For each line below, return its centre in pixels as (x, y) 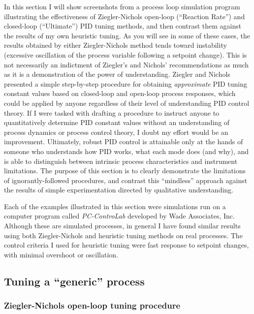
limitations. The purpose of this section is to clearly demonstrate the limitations (125, 171)
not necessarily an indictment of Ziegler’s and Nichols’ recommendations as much (127, 64)
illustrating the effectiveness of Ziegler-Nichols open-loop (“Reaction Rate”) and (125, 16)
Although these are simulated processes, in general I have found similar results (122, 226)
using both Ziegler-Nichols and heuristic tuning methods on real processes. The (123, 235)
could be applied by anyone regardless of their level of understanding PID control (127, 103)
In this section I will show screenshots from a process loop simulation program (122, 6)
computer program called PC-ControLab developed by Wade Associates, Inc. (119, 216)
